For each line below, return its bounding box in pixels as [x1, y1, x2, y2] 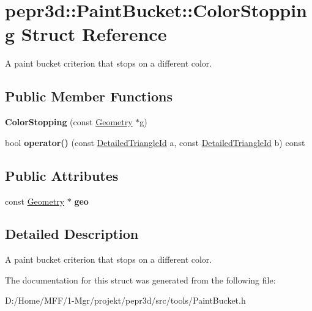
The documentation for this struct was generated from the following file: [5, 273, 276, 286]
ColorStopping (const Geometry [5, 115, 133, 128]
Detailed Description [5, 224, 139, 243]
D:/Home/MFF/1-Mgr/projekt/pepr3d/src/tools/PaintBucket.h [5, 294, 246, 307]
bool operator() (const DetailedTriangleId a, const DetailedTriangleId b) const [5, 136, 305, 148]
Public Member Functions [5, 87, 173, 106]
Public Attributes [5, 166, 119, 185]
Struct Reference [21, 21, 167, 46]
